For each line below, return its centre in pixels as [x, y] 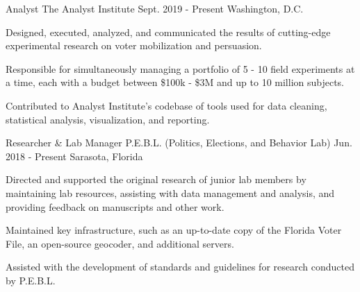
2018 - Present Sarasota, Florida [74, 156]
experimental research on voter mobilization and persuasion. [134, 45]
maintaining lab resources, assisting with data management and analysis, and [170, 192]
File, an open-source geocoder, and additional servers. [120, 243]
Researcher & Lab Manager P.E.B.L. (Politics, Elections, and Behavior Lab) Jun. [179, 143]
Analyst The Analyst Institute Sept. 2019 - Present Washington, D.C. [155, 8]
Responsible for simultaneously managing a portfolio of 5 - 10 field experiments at [180, 68]
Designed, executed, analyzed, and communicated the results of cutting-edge [168, 32]
